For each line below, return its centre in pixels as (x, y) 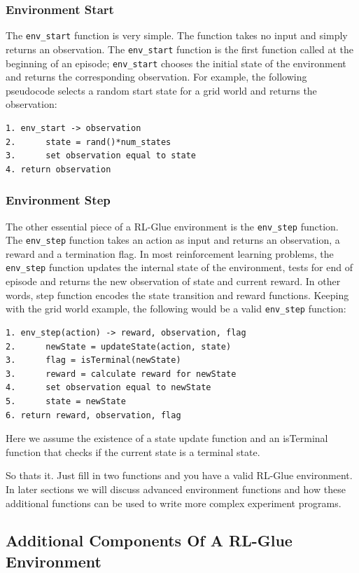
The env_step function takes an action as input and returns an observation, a (173, 240)
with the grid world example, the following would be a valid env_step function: (176, 309)
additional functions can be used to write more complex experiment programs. (174, 503)
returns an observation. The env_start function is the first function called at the (179, 49)
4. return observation (58, 169)
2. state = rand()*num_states (89, 142)
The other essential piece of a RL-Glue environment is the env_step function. (172, 226)
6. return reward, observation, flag (93, 415)
